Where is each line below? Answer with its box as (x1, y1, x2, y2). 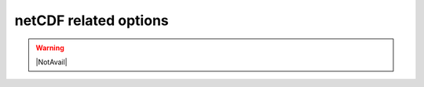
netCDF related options (14, 12, 169, 29)
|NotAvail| (35, 57, 68, 67)
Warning (35, 43, 64, 53)
